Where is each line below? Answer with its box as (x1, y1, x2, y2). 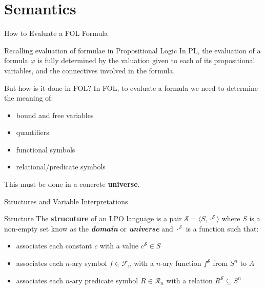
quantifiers (16, 127, 49, 138)
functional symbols (16, 144, 75, 155)
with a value (99, 240, 138, 251)
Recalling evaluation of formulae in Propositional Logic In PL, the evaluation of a (4, 45, 261, 55)
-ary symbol (70, 258, 107, 268)
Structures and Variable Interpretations (4, 196, 128, 206)
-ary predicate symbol (70, 275, 138, 285)
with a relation (166, 275, 213, 285)
